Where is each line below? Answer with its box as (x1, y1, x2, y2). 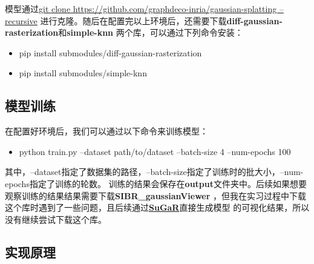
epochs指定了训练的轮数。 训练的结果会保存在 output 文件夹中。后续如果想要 (5, 177, 307, 190)
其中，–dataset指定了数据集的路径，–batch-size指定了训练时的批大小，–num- (5, 165, 304, 178)
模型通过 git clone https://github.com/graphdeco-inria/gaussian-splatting (5, 2, 277, 15)
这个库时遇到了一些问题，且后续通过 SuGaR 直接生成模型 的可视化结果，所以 (5, 201, 310, 214)
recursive (5, 14, 38, 27)
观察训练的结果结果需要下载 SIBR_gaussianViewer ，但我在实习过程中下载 (5, 189, 307, 202)
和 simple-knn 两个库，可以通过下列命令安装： (58, 26, 243, 39)
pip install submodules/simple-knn (19, 67, 147, 79)
